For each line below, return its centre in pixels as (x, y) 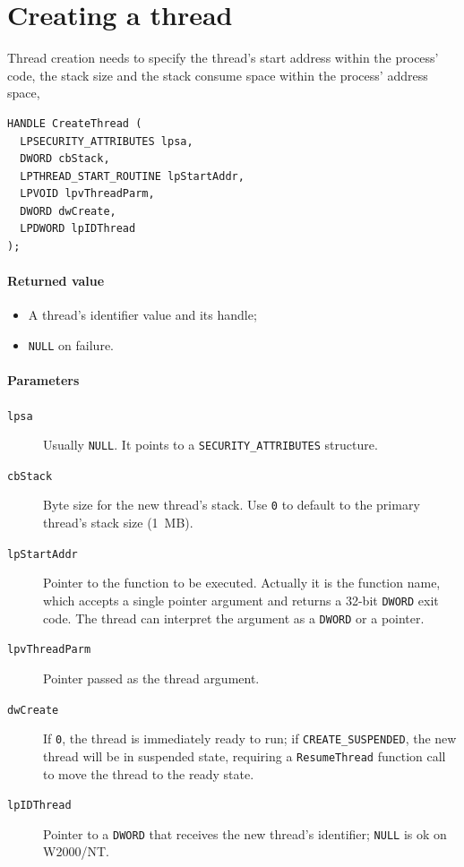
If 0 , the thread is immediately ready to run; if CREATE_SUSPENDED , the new (250, 738)
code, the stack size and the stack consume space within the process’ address (218, 75)
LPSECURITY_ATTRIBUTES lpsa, (107, 141)
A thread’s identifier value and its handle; (142, 315)
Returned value (56, 281)
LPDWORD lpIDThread (78, 229)
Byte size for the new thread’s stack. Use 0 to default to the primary (232, 505)
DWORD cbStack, (65, 159)
